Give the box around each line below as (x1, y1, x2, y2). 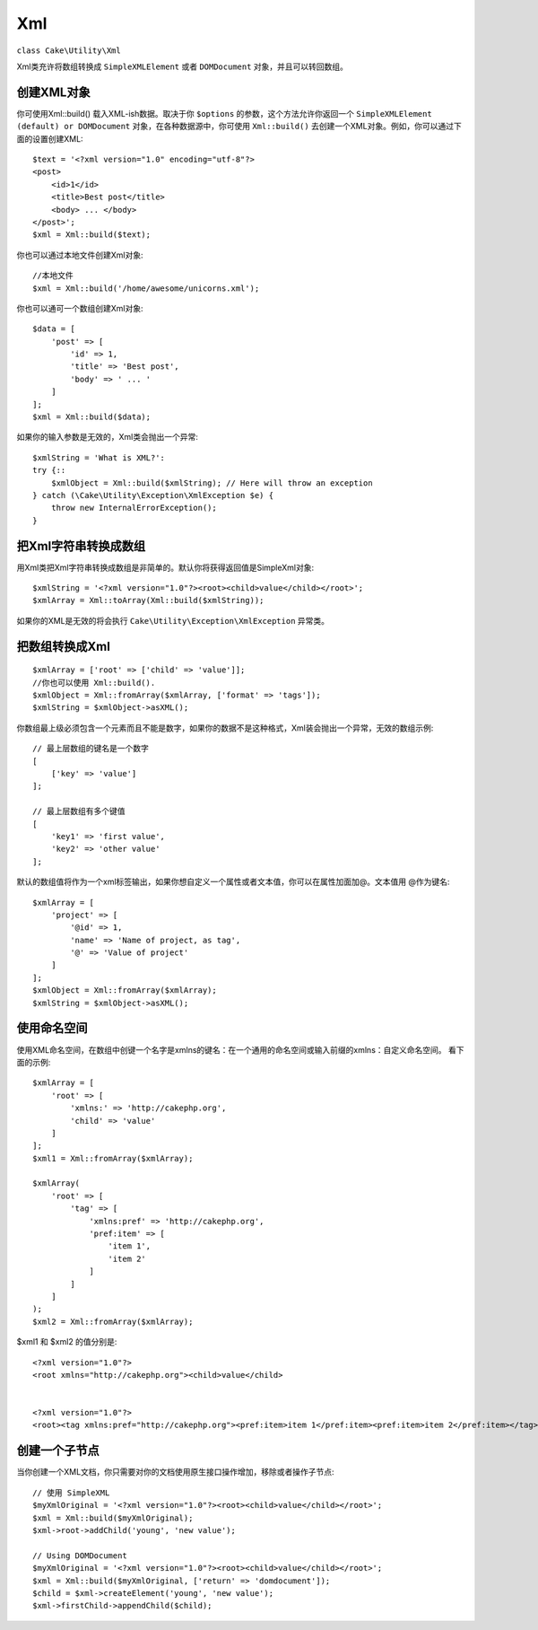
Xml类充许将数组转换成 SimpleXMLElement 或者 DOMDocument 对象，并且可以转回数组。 (16, 61, 349, 72)
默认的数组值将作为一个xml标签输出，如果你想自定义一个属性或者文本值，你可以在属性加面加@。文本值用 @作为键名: (16, 876, 450, 888)
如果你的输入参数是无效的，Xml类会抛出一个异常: (16, 432, 199, 443)
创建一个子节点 (16, 1443, 100, 1459)
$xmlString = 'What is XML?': (32, 452, 166, 462)
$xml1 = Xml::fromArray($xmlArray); (32, 1153, 194, 1163)
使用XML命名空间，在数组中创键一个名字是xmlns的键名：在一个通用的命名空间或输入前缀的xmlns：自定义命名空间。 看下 (16, 1044, 464, 1055)
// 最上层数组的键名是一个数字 (32, 743, 150, 754)
